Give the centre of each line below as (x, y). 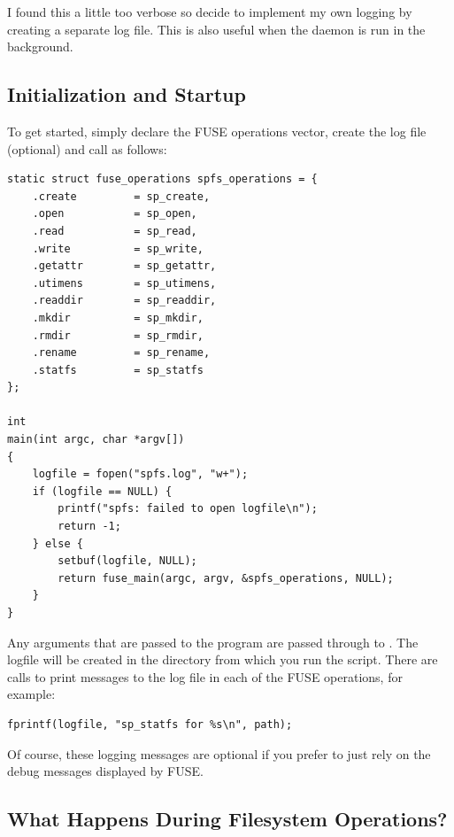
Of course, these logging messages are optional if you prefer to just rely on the (219, 753)
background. (40, 46)
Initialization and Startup (127, 94)
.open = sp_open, (115, 214)
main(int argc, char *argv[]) (96, 440)
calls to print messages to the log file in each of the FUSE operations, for (205, 676)
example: (31, 694)
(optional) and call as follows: (87, 148)
